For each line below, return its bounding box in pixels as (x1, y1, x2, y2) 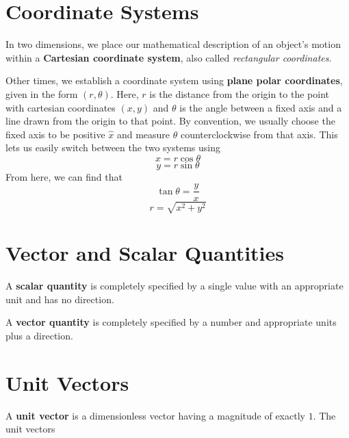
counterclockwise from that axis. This (180, 127, 338, 141)
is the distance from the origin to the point (149, 86, 329, 101)
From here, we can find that (5, 169, 122, 183)
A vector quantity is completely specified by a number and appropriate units (5, 315, 337, 329)
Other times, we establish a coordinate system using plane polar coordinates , (5, 73, 343, 88)
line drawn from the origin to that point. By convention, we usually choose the (5, 114, 335, 128)
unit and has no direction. (5, 292, 114, 306)
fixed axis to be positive (5, 127, 105, 141)
